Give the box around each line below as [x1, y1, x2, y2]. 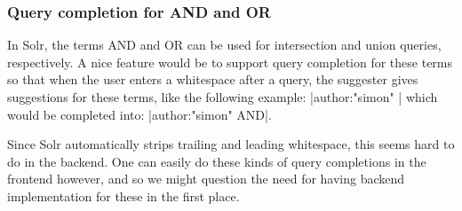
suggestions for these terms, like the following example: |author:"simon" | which [7, 88, 438, 105]
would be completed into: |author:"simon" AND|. [7, 105, 272, 123]
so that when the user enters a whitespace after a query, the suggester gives [7, 70, 418, 89]
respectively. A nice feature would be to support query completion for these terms [7, 52, 453, 71]
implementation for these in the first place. [7, 186, 240, 205]
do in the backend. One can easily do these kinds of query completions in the [7, 152, 426, 170]
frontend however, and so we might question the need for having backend [7, 169, 405, 188]
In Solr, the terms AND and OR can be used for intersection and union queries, [7, 35, 442, 54]
